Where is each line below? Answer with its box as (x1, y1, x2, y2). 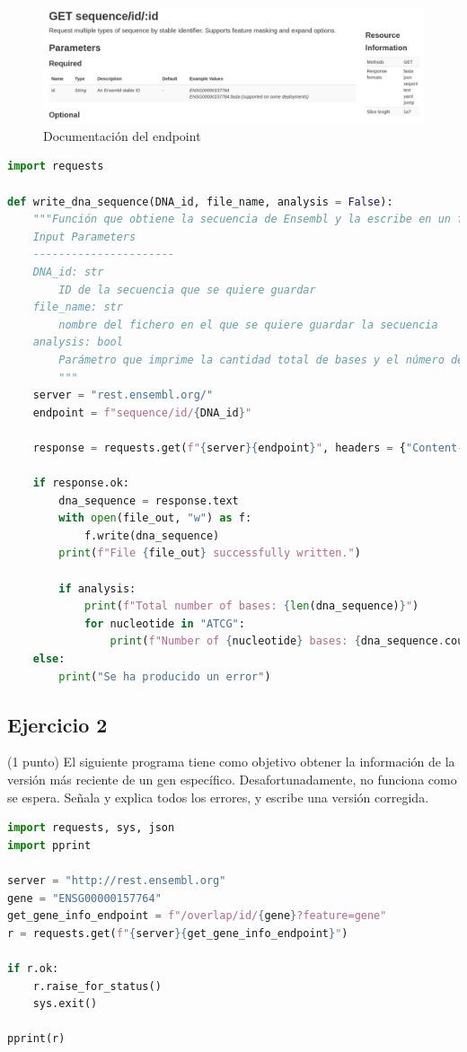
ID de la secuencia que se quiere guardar (58, 283, 316, 296)
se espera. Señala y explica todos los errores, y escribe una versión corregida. (7, 787, 429, 806)
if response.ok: (32, 477, 130, 490)
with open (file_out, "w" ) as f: (58, 512, 252, 525)
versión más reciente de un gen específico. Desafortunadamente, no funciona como (7, 769, 457, 788)
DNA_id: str (32, 265, 104, 278)
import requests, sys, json (7, 821, 175, 835)
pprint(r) (7, 1032, 66, 1046)
